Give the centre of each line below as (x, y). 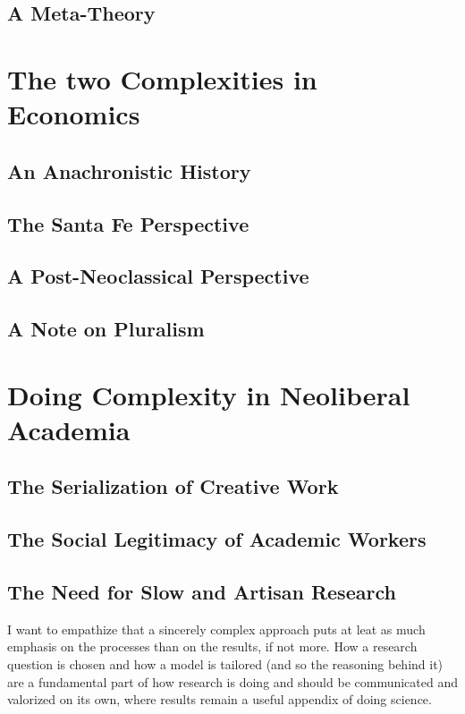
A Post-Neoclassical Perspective (158, 276)
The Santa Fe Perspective (128, 223)
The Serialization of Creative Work (173, 486)
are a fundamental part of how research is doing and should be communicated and (233, 681)
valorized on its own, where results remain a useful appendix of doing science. (220, 699)
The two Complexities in (162, 78)
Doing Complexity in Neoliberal (209, 394)
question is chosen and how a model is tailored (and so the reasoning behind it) (225, 663)
